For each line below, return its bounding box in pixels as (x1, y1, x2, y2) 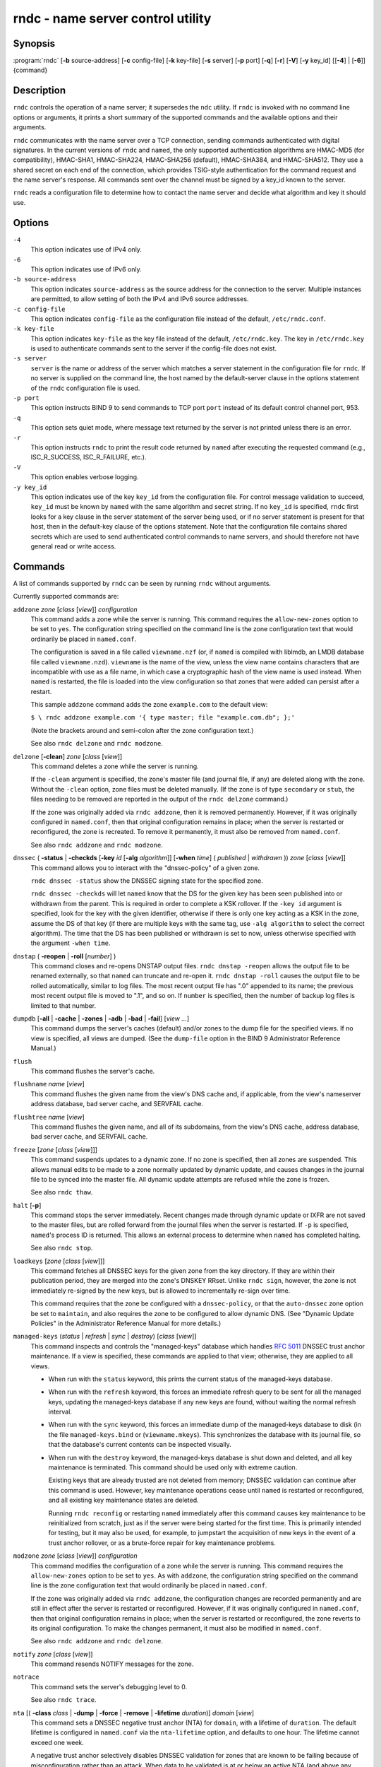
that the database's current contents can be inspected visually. (48, 1440, 232, 1449)
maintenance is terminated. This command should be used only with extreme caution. (48, 1463, 298, 1472)
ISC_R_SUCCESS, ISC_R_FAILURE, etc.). (30, 453, 147, 462)
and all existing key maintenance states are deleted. (48, 1496, 199, 1505)
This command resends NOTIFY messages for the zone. (30, 1660, 194, 1668)
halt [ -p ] (13, 1201, 42, 1209)
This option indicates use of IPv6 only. (30, 265, 143, 274)
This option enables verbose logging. (30, 473, 139, 481)
